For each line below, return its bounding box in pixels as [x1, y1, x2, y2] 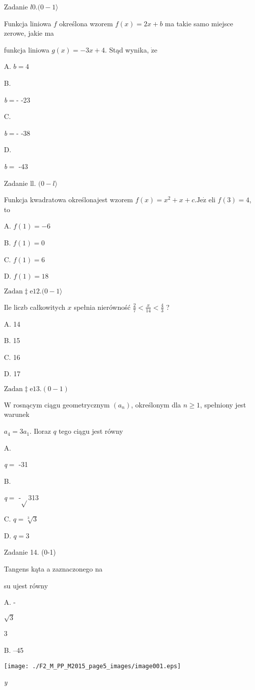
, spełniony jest [200, 399, 246, 409]
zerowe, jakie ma [4, 28, 54, 38]
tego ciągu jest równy [58, 426, 124, 436]
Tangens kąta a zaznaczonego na [4, 564, 103, 574]
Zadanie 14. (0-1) [4, 547, 56, 557]
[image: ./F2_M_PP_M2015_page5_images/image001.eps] [4, 662, 181, 670]
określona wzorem [59, 18, 113, 28]
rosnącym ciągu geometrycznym [13, 399, 110, 409]
